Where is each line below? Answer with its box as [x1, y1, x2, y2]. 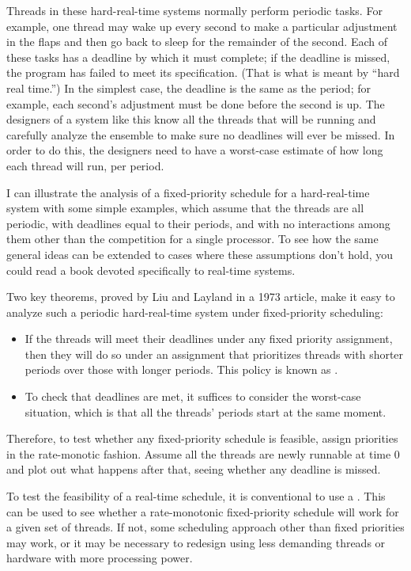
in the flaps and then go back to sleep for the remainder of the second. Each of [6, 33, 387, 50]
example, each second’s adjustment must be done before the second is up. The [6, 95, 385, 112]
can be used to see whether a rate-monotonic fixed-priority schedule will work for [6, 503, 399, 520]
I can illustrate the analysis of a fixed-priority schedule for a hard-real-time [6, 184, 370, 200]
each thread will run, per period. [6, 157, 164, 173]
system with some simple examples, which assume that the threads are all [6, 200, 364, 216]
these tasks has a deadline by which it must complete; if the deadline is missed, [6, 48, 390, 65]
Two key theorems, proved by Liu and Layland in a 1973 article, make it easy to [6, 288, 395, 305]
